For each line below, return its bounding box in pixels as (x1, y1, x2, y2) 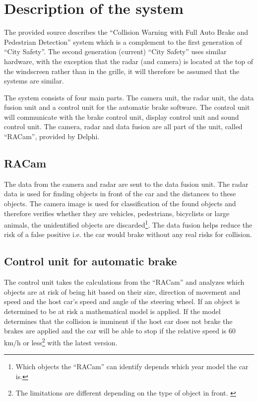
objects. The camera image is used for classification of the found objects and (4, 198, 236, 209)
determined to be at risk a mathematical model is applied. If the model (4, 306, 221, 317)
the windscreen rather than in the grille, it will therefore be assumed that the (4, 66, 240, 76)
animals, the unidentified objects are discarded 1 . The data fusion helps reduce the (4, 218, 253, 230)
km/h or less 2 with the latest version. (4, 335, 118, 347)
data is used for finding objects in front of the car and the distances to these (4, 188, 236, 199)
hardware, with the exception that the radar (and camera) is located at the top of (4, 56, 253, 66)
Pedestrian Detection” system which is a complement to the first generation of (4, 36, 242, 47)
